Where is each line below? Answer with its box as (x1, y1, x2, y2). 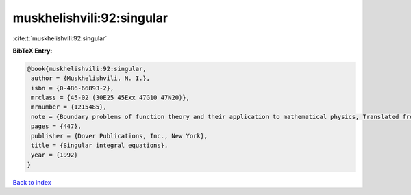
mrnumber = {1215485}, (31, 103, 108, 111)
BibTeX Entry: (12, 47, 53, 55)
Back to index (12, 178, 51, 186)
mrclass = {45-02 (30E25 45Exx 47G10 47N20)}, (31, 94, 190, 102)
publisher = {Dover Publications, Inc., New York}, (31, 132, 208, 140)
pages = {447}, (31, 122, 82, 130)
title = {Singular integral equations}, (31, 142, 169, 150)
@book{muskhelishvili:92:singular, (27, 65, 147, 73)
